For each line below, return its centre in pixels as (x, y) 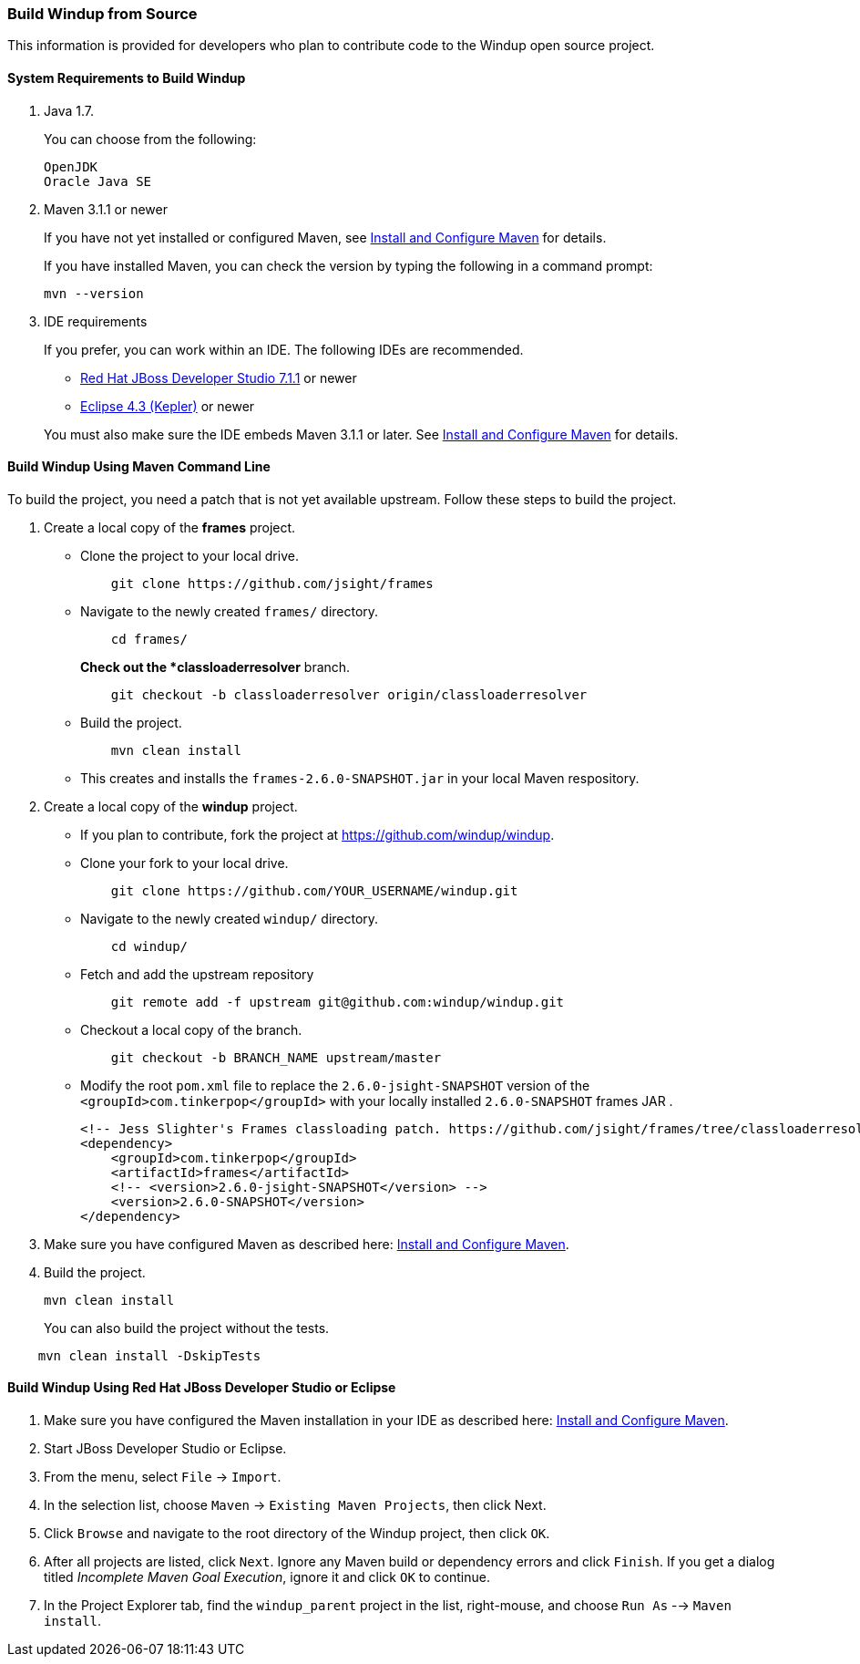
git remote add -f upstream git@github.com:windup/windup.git (338, 1002)
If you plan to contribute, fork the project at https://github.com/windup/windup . (317, 834)
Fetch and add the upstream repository (197, 974)
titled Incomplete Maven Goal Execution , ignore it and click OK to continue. (267, 1577)
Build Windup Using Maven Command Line (139, 467)
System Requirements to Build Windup (127, 78)
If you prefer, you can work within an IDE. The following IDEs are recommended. (284, 349)
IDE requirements (96, 321)
